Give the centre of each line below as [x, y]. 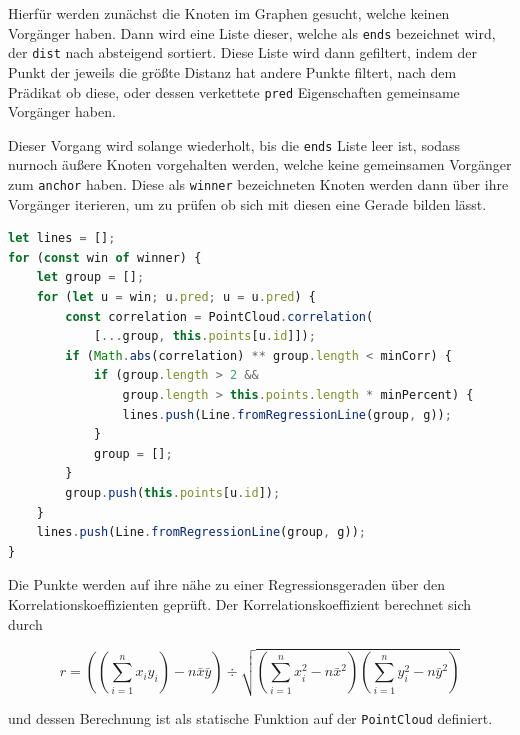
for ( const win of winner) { [105, 257]
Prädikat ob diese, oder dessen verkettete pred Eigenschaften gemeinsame [234, 91]
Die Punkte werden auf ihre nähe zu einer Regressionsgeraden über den [226, 584]
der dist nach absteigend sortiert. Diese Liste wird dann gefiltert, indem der [243, 52]
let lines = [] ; [62, 238]
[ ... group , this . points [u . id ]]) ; [204, 336]
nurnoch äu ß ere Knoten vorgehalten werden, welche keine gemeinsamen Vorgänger [260, 164]
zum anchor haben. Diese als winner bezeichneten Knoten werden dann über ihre [258, 184]
